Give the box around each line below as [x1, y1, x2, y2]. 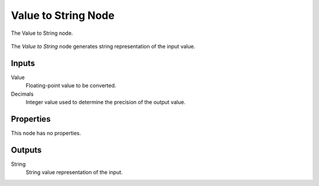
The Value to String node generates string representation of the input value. [11, 43, 196, 50]
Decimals [11, 90, 34, 97]
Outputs [11, 145, 42, 155]
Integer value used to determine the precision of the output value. [25, 99, 186, 106]
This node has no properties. [11, 129, 82, 136]
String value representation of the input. [25, 169, 123, 176]
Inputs [11, 58, 35, 68]
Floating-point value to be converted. [25, 82, 116, 89]
